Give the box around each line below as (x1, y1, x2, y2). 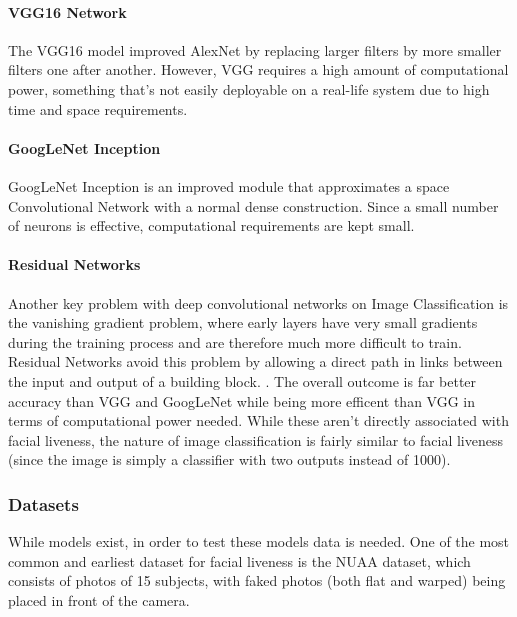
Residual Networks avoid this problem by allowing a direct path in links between (8, 351, 503, 372)
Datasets (8, 491, 79, 516)
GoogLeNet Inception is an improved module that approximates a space (8, 175, 450, 196)
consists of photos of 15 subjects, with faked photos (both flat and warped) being (8, 570, 506, 591)
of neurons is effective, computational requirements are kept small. (8, 215, 415, 236)
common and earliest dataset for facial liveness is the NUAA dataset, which (8, 550, 471, 571)
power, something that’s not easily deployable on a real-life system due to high (8, 78, 490, 99)
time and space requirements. (8, 98, 188, 119)
